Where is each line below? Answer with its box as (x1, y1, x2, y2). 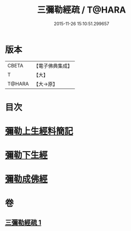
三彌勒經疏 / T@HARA (37, 4, 126, 15)
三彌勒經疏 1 (5, 218, 42, 227)
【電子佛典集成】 (33, 62, 73, 69)
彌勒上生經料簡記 (5, 126, 74, 137)
